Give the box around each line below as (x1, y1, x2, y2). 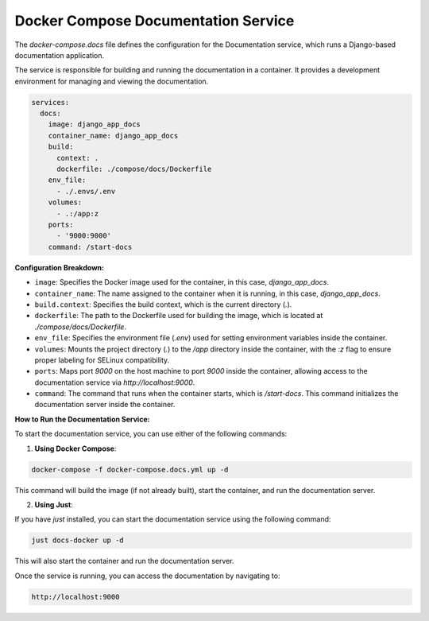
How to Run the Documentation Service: (14, 414, 150, 424)
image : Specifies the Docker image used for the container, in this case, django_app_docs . (34, 278, 330, 287)
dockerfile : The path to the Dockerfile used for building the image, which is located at (34, 311, 323, 320)
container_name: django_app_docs (48, 131, 179, 140)
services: (31, 98, 70, 107)
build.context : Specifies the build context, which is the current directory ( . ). (34, 299, 292, 309)
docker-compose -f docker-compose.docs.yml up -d (31, 465, 229, 474)
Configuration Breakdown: (14, 262, 105, 272)
